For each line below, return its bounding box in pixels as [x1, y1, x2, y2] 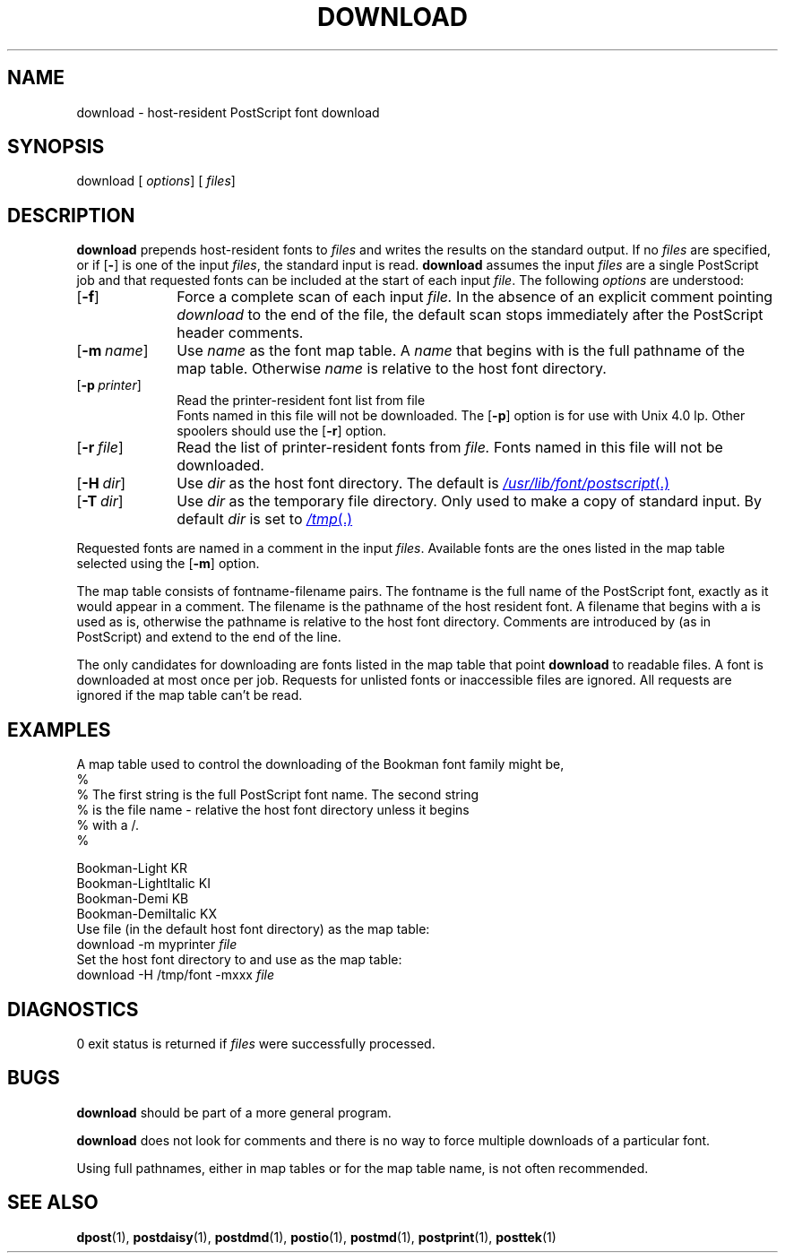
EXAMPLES [7, 718, 111, 741]
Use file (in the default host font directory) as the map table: [76, 921, 430, 937]
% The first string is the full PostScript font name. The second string [76, 787, 479, 803]
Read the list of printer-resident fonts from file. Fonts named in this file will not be [177, 438, 723, 457]
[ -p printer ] [76, 377, 142, 393]
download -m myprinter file [76, 936, 237, 953]
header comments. [177, 324, 304, 342]
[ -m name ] [76, 341, 149, 360]
